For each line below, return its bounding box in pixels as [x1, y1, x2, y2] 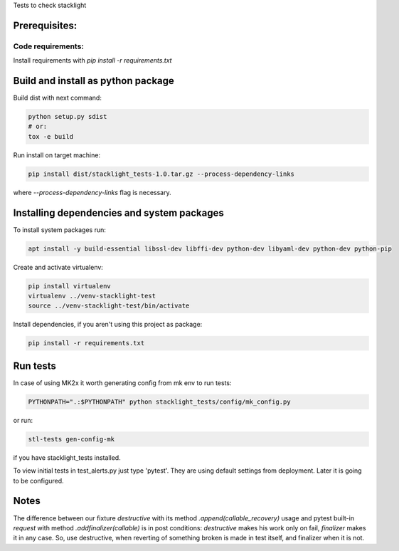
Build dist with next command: [13, 93, 102, 103]
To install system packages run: [13, 225, 107, 234]
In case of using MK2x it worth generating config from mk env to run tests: [13, 378, 232, 387]
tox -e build [28, 132, 74, 140]
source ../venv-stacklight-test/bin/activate [28, 302, 190, 310]
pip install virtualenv [28, 282, 112, 290]
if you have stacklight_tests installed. [13, 453, 121, 462]
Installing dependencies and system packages [13, 206, 224, 219]
